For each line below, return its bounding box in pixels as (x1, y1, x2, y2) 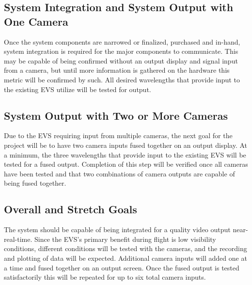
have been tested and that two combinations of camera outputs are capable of (4, 168, 235, 178)
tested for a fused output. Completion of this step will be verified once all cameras (4, 159, 248, 169)
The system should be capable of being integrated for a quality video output (4, 224, 231, 235)
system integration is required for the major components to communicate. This (4, 46, 238, 56)
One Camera (4, 14, 68, 29)
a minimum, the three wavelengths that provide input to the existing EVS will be (4, 149, 246, 159)
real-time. (4, 234, 32, 244)
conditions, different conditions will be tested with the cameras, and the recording (4, 243, 247, 253)
